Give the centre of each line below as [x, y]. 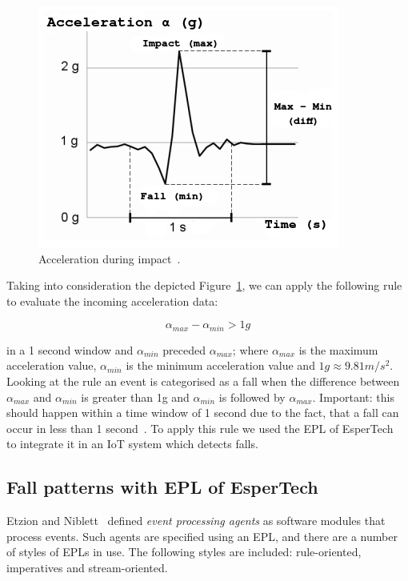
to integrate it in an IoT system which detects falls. [132, 444]
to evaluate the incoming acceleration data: [112, 301]
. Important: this [353, 397]
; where [250, 349]
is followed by [252, 397]
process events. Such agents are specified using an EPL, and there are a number [202, 536]
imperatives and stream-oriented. [87, 567]
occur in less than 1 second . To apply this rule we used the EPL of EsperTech [200, 428]
